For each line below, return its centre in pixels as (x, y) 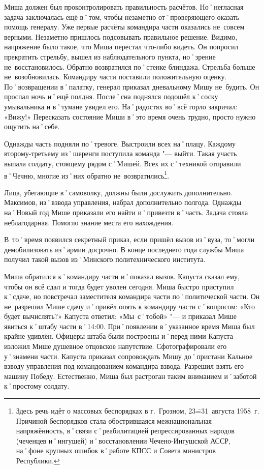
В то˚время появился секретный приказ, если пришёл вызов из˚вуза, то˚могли (129, 239)
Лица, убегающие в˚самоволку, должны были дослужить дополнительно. (118, 192)
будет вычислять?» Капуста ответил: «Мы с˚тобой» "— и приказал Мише (121, 316)
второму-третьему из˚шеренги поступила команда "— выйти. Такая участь (121, 153)
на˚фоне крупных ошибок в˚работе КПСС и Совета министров (116, 450)
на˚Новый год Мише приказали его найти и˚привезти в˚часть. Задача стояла (126, 212)
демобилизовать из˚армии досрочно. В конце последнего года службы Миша (124, 249)
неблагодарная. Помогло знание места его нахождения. (89, 222)
